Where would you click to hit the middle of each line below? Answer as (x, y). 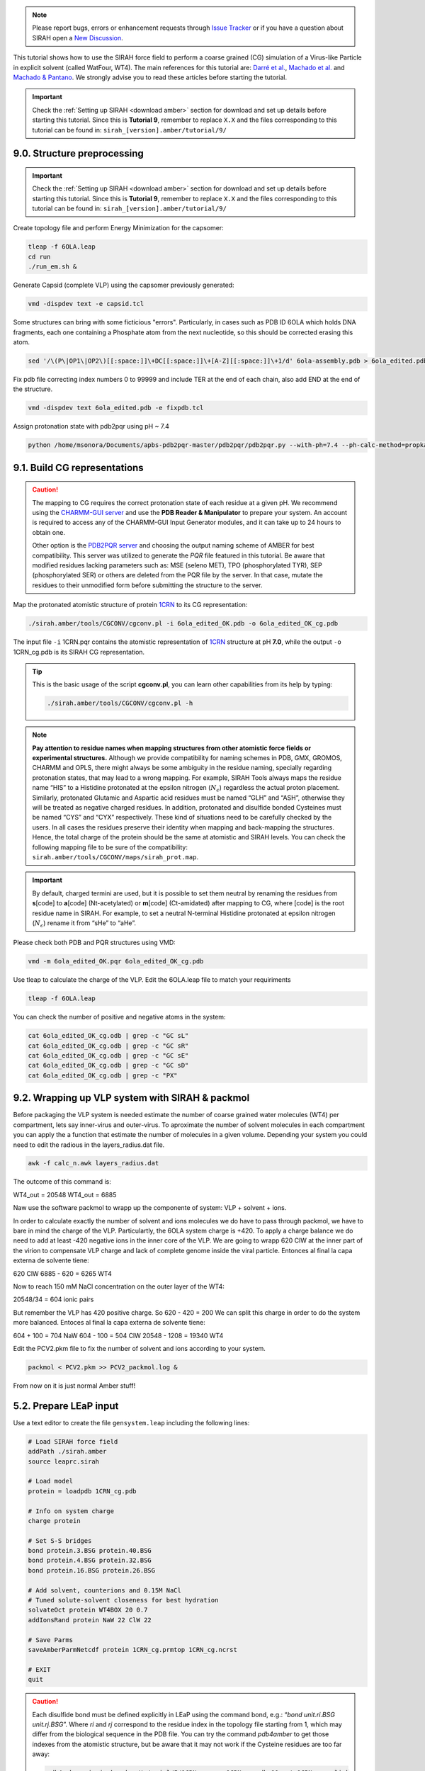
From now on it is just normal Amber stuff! (74, 1386)
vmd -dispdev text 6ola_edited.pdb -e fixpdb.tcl (116, 408)
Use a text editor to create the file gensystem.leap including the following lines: (131, 1422)
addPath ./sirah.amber (67, 1452)
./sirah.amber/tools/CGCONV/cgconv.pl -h (120, 703)
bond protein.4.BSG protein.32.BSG (90, 1561)
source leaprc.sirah (63, 1461)
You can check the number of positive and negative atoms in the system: (119, 1017)
